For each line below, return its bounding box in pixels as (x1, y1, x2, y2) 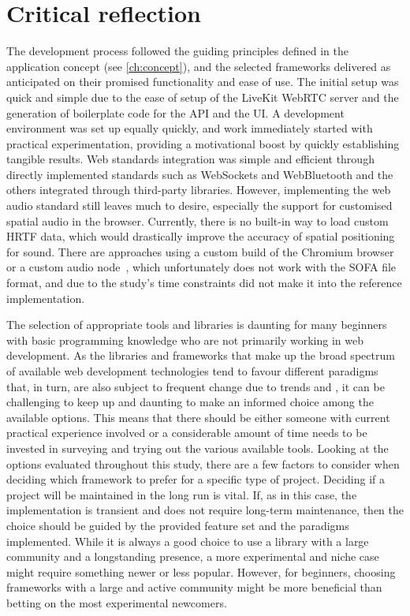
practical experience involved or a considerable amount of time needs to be (6, 424, 367, 441)
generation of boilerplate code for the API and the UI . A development (6, 104, 345, 121)
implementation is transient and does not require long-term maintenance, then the (6, 502, 404, 518)
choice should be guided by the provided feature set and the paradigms (6, 517, 349, 533)
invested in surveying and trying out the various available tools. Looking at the (6, 439, 389, 456)
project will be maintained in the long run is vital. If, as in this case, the (6, 486, 357, 502)
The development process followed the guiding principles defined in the (6, 43, 348, 59)
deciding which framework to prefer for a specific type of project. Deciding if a (6, 471, 386, 487)
